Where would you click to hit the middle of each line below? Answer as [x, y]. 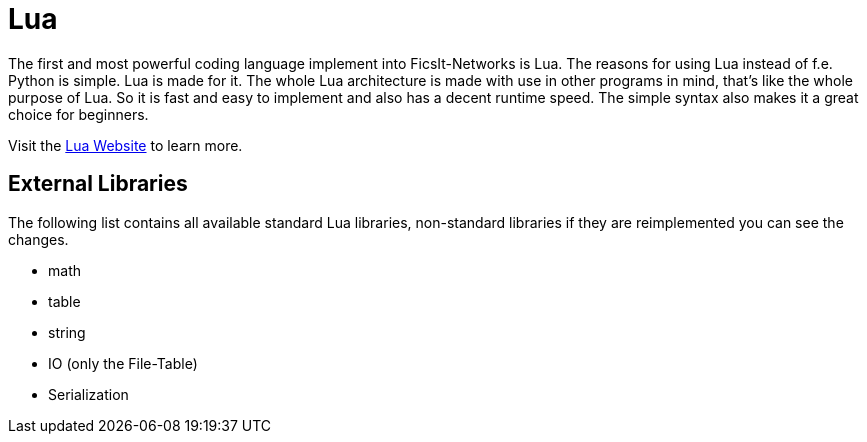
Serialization [88, 394]
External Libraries [98, 184]
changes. [38, 239]
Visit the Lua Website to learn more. [125, 145]
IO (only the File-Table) [123, 363]
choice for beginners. [78, 114]
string [67, 332]
